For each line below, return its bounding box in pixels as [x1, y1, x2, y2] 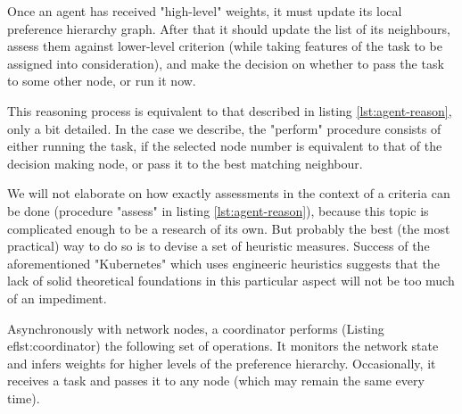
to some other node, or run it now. [7, 71, 196, 90]
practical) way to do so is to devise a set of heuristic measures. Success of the [7, 236, 430, 255]
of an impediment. [7, 288, 107, 307]
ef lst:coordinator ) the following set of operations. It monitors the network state [7, 336, 439, 355]
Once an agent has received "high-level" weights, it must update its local [7, 2, 402, 20]
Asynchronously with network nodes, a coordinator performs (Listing [7, 319, 384, 337]
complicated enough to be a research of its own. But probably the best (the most [7, 219, 450, 237]
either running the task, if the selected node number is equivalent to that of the [7, 137, 442, 155]
